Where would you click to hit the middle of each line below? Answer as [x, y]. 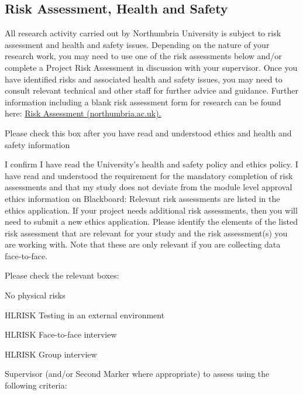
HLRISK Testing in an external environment [85, 315]
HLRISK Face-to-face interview [61, 334]
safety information [37, 144]
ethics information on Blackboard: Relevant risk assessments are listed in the [142, 198]
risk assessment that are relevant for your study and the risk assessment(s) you [146, 233]
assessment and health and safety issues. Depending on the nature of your [137, 44]
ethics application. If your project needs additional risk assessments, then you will [151, 210]
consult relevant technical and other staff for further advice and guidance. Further [151, 90]
